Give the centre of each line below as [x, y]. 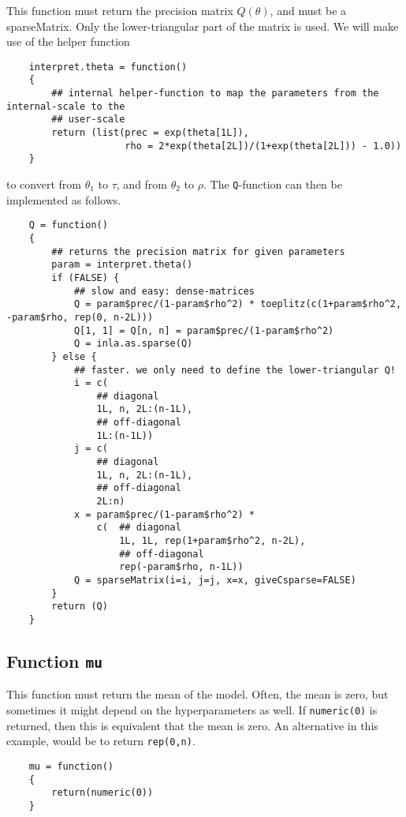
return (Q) [80, 607]
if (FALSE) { [86, 277]
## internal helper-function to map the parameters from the [215, 94]
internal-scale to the [66, 106]
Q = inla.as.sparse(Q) [133, 344]
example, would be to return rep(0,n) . [101, 741]
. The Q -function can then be [272, 184]
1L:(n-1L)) [125, 435]
